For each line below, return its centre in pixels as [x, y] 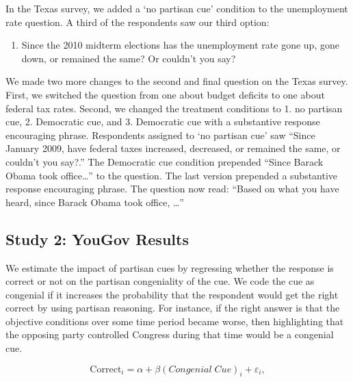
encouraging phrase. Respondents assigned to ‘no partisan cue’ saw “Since [160, 135]
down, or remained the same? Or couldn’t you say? [129, 58]
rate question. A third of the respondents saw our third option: [138, 22]
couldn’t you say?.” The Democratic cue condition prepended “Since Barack [165, 161]
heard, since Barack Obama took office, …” [95, 202]
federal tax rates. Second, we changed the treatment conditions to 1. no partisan [174, 108]
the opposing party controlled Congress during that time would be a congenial [170, 334]
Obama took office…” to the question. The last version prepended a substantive [172, 175]
